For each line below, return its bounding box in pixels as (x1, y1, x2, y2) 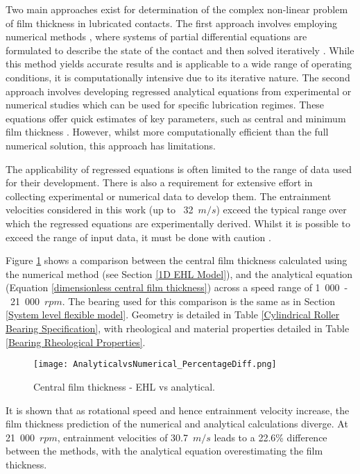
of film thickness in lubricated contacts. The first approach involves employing (6, 15, 338, 30)
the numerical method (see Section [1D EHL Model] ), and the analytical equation (6, 266, 353, 281)
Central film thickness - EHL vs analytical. (33, 379, 215, 393)
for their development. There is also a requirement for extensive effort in (6, 175, 313, 190)
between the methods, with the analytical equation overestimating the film (6, 443, 323, 458)
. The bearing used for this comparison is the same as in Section (62, 293, 336, 308)
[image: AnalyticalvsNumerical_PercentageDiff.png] (33, 359, 277, 370)
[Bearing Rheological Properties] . (6, 334, 146, 349)
